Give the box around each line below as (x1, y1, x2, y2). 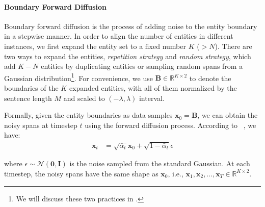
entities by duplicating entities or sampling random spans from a (41, 61, 243, 71)
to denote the (189, 72, 231, 83)
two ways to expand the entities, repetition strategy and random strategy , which (4, 50, 251, 61)
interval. (139, 92, 165, 103)
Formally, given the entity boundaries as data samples (4, 110, 173, 120)
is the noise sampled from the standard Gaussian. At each (69, 158, 250, 169)
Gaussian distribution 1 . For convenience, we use (4, 71, 153, 83)
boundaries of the (4, 83, 59, 93)
